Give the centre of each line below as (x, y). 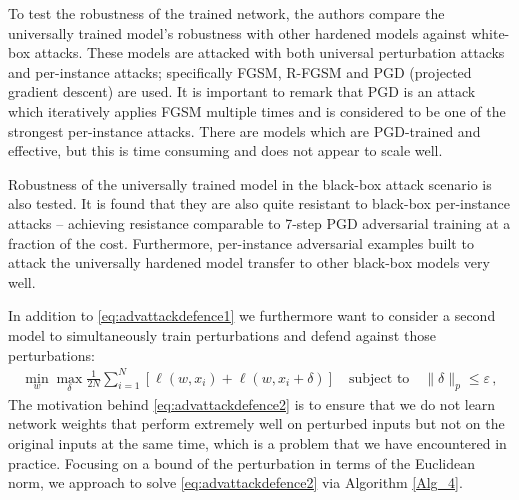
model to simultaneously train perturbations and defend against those (222, 334)
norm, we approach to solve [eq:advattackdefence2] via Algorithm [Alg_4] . (235, 482)
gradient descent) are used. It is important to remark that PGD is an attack (242, 91)
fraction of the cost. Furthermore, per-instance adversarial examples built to (241, 242)
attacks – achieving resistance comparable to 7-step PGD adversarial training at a (259, 222)
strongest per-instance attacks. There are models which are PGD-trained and (244, 130)
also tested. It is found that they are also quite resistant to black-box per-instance (259, 203)
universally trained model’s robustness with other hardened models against (237, 32)
